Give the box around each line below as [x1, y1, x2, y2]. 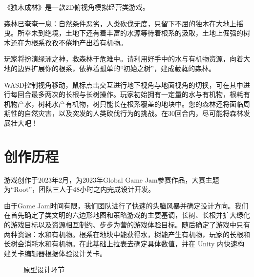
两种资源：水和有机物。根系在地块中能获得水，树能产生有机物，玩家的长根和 [4, 229, 250, 239]
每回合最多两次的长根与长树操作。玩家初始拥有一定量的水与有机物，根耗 [10, 89, 243, 99]
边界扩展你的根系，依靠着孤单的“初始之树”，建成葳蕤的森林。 [17, 63, 216, 73]
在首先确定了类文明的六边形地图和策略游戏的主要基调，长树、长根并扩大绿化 [4, 210, 250, 220]
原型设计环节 [23, 264, 64, 275]
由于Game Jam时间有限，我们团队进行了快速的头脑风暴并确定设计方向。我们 [4, 200, 249, 210]
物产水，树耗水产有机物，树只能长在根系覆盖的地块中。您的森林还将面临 [10, 98, 243, 109]
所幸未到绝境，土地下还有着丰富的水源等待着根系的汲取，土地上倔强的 [17, 28, 243, 38]
